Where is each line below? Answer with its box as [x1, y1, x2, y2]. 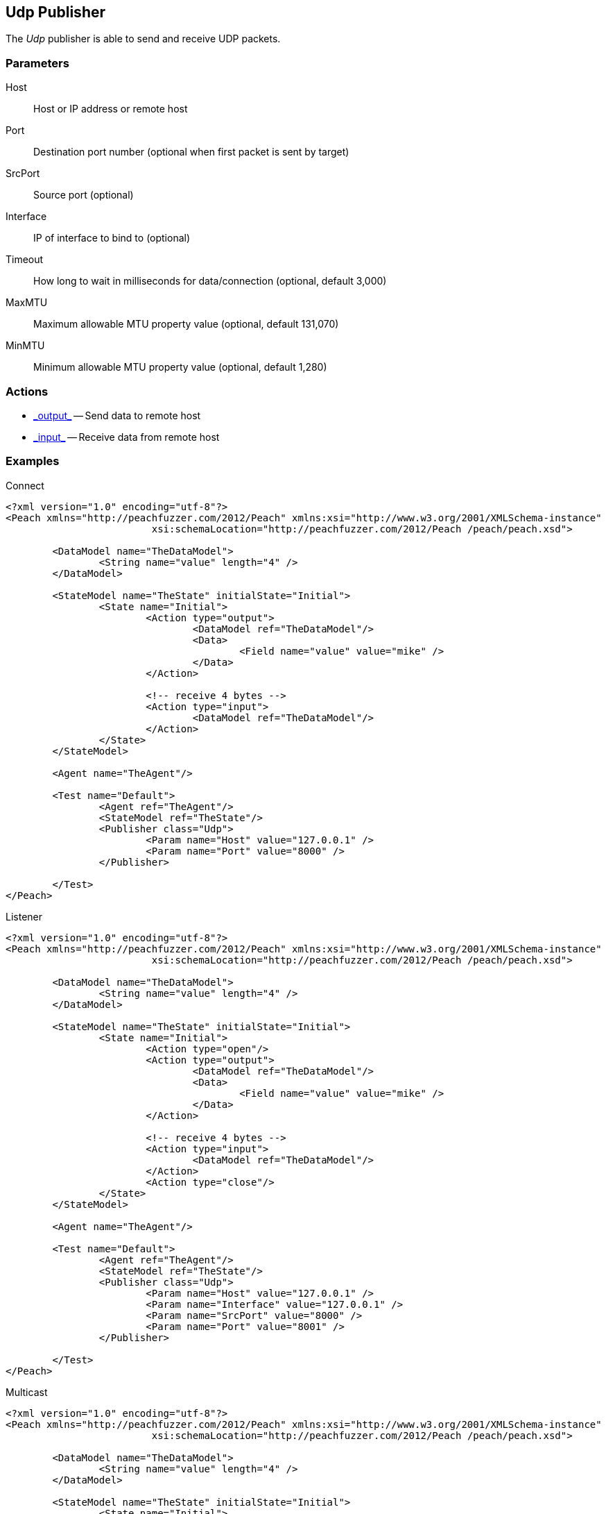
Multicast [6, 1386, 48, 1398]
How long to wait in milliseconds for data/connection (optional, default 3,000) [33, 275, 387, 287]
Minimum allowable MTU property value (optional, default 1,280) [33, 361, 327, 373]
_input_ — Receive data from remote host [33, 430, 220, 443]
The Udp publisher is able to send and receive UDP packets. [6, 33, 281, 45]
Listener [6, 910, 43, 923]
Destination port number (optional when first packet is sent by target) [33, 146, 349, 158]
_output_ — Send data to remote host [33, 409, 201, 421]
